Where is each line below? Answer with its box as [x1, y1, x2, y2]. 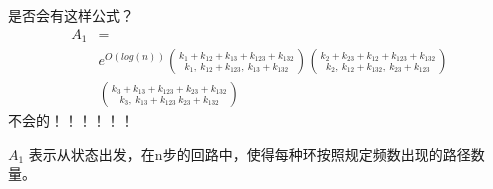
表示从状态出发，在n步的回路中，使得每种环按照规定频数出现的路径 [28, 143, 471, 164]
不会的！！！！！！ [8, 110, 134, 131]
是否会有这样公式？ [8, 5, 134, 25]
